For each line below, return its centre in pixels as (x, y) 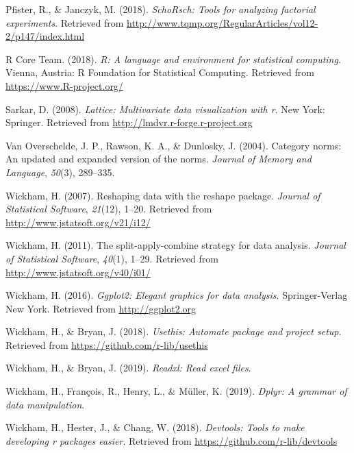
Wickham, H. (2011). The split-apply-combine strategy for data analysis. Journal (176, 245)
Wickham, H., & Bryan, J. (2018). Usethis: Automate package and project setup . (174, 331)
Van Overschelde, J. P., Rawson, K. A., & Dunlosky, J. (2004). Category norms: (174, 145)
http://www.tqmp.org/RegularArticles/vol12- (223, 22)
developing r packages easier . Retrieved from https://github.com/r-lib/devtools (172, 440)
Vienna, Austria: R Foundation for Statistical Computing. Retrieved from (160, 72)
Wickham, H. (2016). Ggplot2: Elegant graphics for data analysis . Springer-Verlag (177, 295)
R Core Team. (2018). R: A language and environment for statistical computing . (173, 59)
